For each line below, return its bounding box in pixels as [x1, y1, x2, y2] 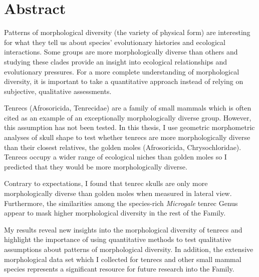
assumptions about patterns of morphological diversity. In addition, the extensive [4, 244, 253, 254]
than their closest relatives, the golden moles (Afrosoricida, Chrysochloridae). [4, 141, 241, 152]
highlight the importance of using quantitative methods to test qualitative [4, 234, 231, 244]
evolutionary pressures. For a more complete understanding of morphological [4, 66, 239, 76]
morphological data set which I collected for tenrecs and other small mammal [4, 253, 241, 264]
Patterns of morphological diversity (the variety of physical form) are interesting [4, 27, 250, 37]
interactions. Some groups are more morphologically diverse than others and [4, 46, 238, 57]
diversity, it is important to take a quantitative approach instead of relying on [4, 76, 243, 86]
